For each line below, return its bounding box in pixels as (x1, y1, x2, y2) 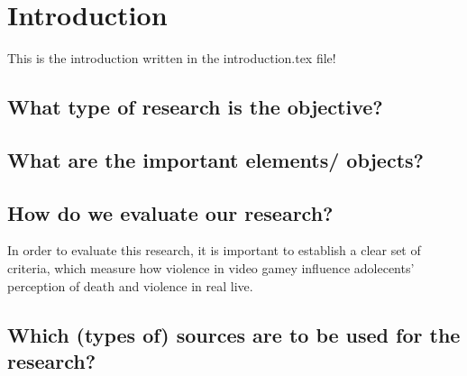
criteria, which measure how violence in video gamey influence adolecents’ (7, 259, 415, 278)
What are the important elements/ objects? (7, 145, 424, 173)
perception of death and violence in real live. (7, 276, 253, 295)
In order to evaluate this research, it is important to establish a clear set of (7, 241, 421, 260)
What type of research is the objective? (7, 93, 383, 121)
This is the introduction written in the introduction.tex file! (7, 49, 336, 68)
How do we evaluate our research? (7, 198, 334, 226)
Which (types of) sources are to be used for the (7, 320, 461, 348)
